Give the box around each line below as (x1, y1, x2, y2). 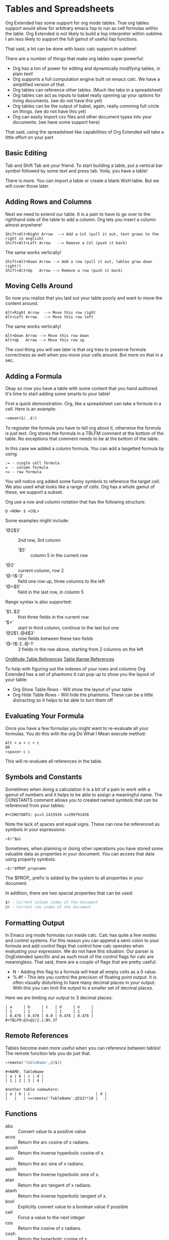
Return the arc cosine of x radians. (18, 1139, 90, 1145)
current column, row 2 (18, 568, 64, 574)
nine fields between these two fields (18, 635, 93, 642)
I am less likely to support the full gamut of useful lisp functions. (5, 36, 138, 42)
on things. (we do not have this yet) (12, 108, 87, 114)
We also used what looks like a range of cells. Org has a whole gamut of (5, 484, 155, 490)
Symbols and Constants (5, 773, 82, 782)
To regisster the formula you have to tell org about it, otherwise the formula (5, 425, 161, 431)
